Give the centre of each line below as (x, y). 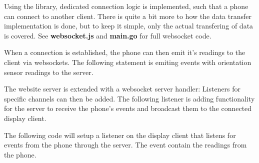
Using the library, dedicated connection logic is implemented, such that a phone (126, 6)
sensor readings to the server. (49, 72)
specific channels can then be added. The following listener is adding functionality (129, 98)
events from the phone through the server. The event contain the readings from (125, 145)
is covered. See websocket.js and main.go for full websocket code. (108, 35)
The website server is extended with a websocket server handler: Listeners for (122, 89)
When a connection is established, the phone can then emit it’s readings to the (125, 52)
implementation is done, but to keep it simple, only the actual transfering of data (129, 26)
